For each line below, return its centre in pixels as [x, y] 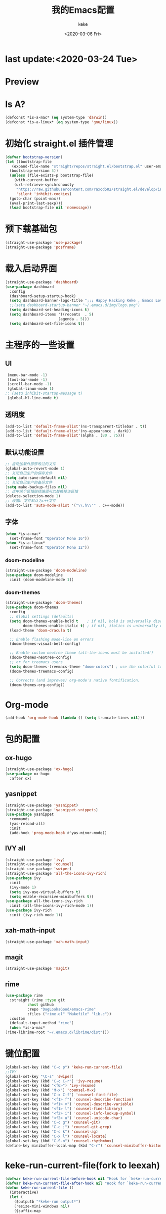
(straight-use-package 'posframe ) [41, 247]
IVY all [15, 848]
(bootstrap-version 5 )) [34, 171]
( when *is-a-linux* [25, 543]
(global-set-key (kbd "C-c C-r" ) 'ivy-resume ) [54, 1081]
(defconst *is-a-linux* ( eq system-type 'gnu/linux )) [62, 122]
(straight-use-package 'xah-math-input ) [47, 942]
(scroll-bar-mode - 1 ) [29, 384]
